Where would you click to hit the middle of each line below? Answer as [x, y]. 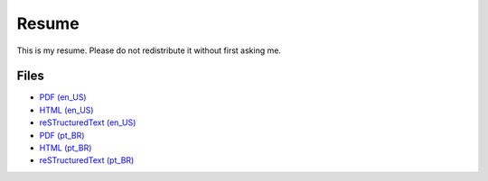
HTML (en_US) [66, 110]
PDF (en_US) [63, 97]
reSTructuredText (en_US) [88, 122]
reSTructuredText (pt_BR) [87, 160]
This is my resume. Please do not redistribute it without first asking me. [149, 50]
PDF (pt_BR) [62, 135]
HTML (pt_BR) [66, 148]
